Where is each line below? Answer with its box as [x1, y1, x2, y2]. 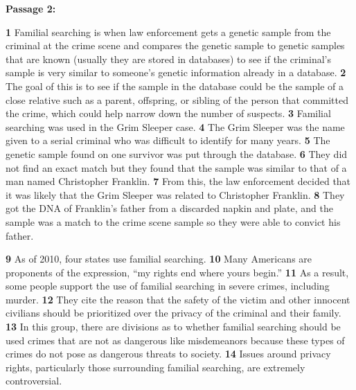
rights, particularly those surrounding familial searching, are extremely [6, 360, 305, 374]
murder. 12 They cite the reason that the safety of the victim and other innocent [6, 292, 350, 306]
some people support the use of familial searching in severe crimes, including [6, 278, 330, 293]
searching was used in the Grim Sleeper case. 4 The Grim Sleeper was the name [6, 119, 345, 134]
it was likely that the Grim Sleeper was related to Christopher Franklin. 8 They [6, 187, 345, 202]
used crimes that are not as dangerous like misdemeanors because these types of [6, 333, 345, 347]
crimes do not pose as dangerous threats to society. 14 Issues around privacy [6, 346, 331, 361]
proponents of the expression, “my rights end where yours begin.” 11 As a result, [6, 265, 349, 279]
